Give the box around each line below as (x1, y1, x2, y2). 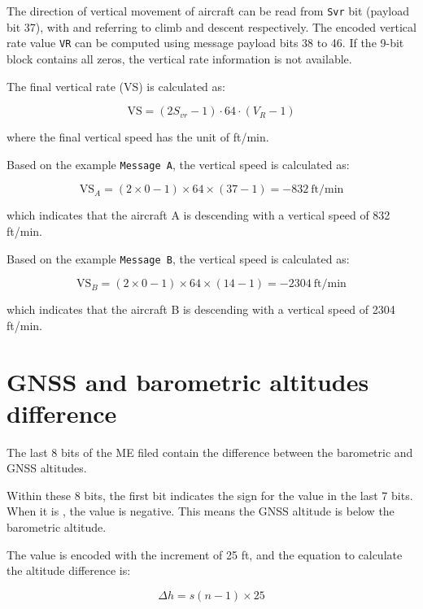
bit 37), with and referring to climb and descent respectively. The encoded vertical (7, 18, 416, 35)
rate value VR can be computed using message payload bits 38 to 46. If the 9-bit (7, 34, 404, 51)
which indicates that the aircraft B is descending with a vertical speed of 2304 (7, 301, 395, 318)
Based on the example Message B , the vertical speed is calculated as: (7, 250, 350, 267)
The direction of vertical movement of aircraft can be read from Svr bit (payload (7, 2, 409, 19)
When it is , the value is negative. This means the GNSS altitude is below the (7, 502, 395, 520)
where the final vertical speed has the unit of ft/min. (7, 128, 269, 146)
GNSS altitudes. (7, 459, 87, 476)
